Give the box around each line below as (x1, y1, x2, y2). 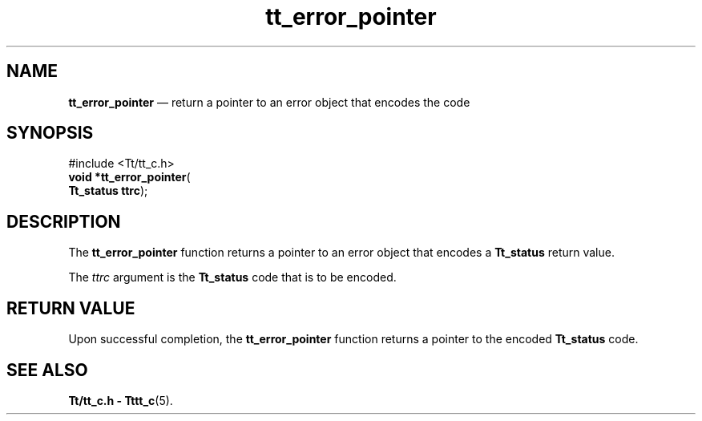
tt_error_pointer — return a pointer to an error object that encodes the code (68, 95, 470, 109)
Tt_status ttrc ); (68, 184, 148, 198)
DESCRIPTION (6, 211, 121, 232)
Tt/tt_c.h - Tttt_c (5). (68, 393, 173, 407)
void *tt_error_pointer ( (68, 170, 191, 184)
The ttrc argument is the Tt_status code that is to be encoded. (68, 270, 397, 285)
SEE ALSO (6, 359, 88, 380)
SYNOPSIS (6, 123, 94, 144)
